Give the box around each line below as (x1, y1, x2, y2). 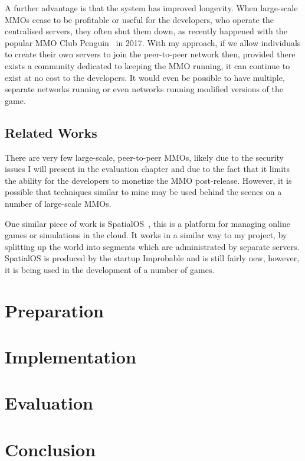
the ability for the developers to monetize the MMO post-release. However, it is (5, 174, 292, 186)
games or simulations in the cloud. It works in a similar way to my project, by (5, 229, 287, 241)
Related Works (5, 123, 97, 141)
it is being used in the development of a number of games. (5, 263, 215, 275)
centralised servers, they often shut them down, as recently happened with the (5, 25, 287, 37)
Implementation (5, 345, 136, 369)
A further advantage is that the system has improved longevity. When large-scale (5, 2, 298, 14)
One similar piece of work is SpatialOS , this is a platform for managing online (5, 217, 290, 229)
